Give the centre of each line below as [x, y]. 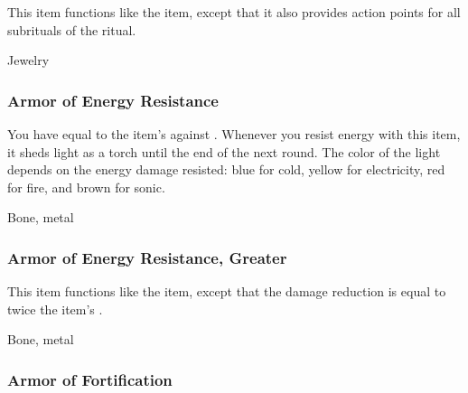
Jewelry [28, 60]
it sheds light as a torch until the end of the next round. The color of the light [224, 151]
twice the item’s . [55, 309]
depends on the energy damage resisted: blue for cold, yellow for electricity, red [226, 169]
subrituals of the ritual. [72, 29]
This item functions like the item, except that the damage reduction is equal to [227, 291]
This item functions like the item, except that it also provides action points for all [234, 12]
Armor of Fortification [90, 379]
